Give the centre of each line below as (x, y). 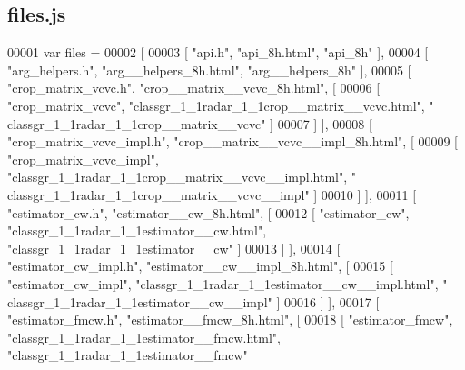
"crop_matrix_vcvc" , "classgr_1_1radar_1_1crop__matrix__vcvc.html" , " (221, 105)
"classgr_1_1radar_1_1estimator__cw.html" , (137, 230)
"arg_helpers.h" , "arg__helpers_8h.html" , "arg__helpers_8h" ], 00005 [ (209, 70)
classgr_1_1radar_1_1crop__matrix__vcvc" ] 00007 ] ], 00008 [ (190, 123)
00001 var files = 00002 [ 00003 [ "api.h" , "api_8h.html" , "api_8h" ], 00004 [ (218, 52)
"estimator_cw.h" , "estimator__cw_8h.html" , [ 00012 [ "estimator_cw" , (208, 212)
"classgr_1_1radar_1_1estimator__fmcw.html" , (144, 337)
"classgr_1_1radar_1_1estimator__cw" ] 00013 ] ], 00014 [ (174, 248)
